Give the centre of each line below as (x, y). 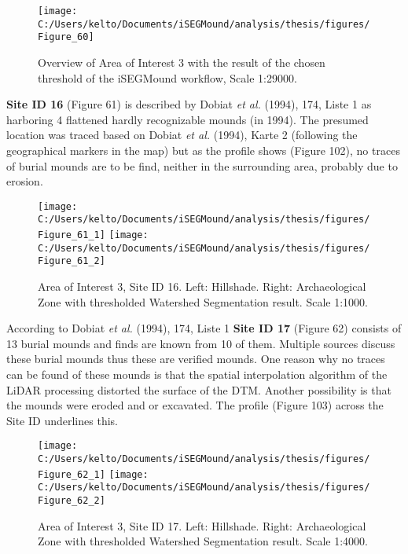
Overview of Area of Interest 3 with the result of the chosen (182, 62)
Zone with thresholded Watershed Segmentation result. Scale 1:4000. (203, 541)
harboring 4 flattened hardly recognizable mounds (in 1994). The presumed (187, 119)
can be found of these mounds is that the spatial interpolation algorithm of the (197, 374)
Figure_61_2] (72, 261)
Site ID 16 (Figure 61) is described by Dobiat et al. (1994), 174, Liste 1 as (189, 104)
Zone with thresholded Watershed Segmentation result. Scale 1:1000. (203, 301)
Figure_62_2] (72, 500)
